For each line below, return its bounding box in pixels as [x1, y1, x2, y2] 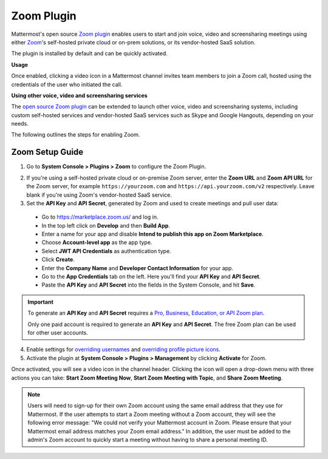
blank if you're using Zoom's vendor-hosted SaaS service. [26, 191, 173, 199]
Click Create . [41, 256, 75, 263]
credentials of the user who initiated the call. [11, 81, 123, 88]
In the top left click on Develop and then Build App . [41, 222, 170, 229]
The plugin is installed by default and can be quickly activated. [11, 50, 168, 57]
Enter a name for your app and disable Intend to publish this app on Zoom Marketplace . [41, 231, 264, 238]
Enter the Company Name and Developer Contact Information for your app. [41, 264, 234, 271]
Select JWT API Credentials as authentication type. [41, 247, 171, 254]
